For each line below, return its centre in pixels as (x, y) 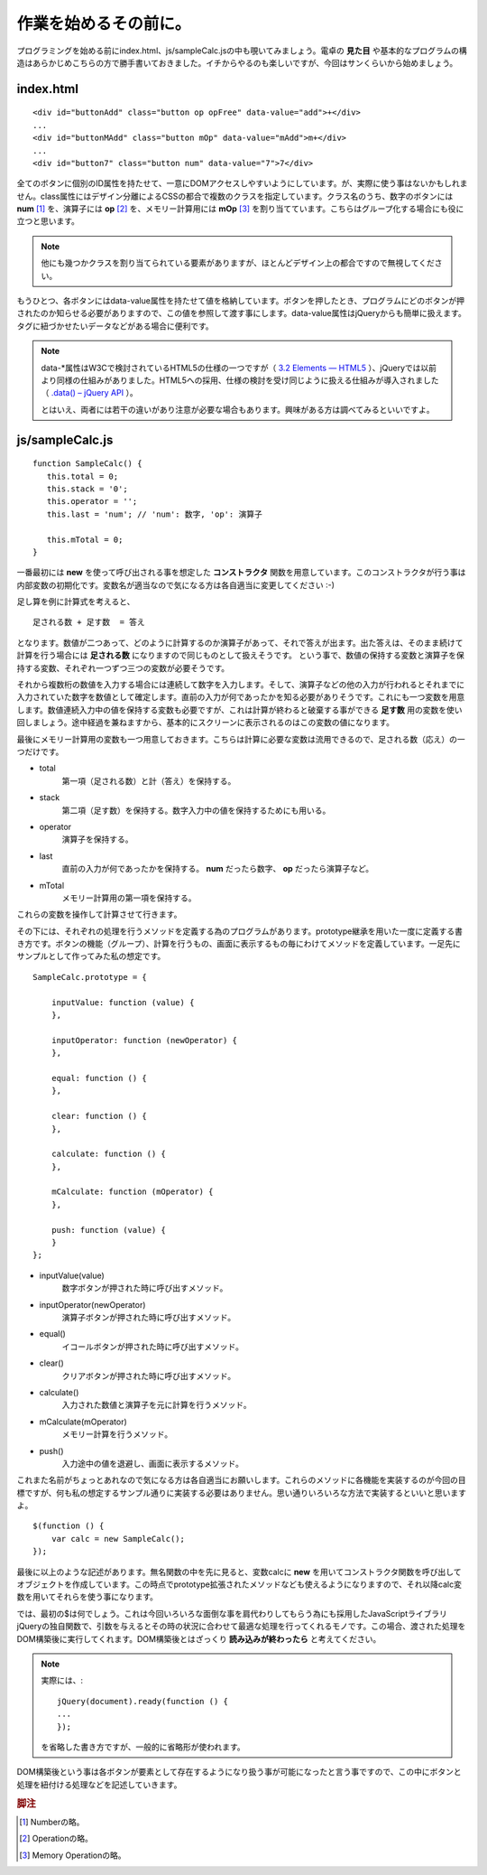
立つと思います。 (48, 221)
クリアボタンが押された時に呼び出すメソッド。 (149, 1376)
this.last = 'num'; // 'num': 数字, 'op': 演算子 (155, 514)
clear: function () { (99, 1116)
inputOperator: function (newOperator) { (144, 1040)
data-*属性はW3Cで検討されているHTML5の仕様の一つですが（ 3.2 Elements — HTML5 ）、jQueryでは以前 (239, 368)
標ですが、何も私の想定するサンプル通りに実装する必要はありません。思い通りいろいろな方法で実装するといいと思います (241, 1493)
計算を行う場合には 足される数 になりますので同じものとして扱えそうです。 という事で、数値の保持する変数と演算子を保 (240, 656)
